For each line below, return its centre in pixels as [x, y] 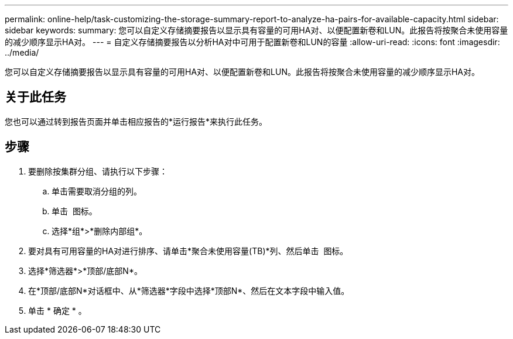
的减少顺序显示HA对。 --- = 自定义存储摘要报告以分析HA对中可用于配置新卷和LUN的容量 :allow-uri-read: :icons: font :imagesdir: [252, 42]
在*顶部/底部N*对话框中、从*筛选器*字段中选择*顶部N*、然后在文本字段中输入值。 [189, 290]
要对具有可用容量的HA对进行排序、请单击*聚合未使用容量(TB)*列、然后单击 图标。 [188, 251]
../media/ [22, 52]
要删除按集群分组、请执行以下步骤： [98, 171]
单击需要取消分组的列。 [97, 191]
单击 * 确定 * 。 [57, 310]
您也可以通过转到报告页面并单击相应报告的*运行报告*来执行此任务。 [136, 121]
